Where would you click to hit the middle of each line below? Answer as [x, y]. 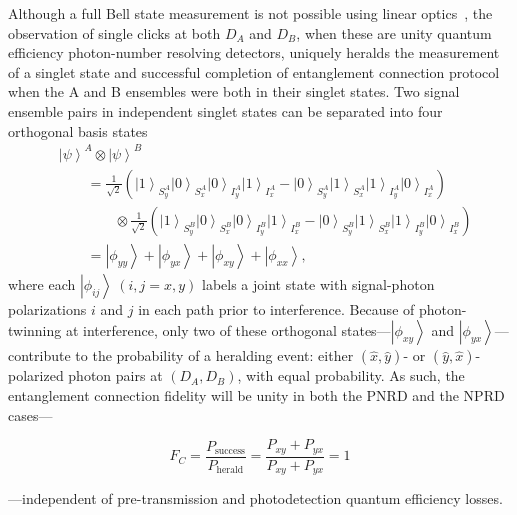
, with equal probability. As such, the [351, 375]
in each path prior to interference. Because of [276, 308]
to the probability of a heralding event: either [214, 355]
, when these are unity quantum [394, 32]
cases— [30, 414]
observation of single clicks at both [114, 32]
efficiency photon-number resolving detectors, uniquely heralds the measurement [254, 52]
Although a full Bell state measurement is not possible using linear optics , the [250, 13]
